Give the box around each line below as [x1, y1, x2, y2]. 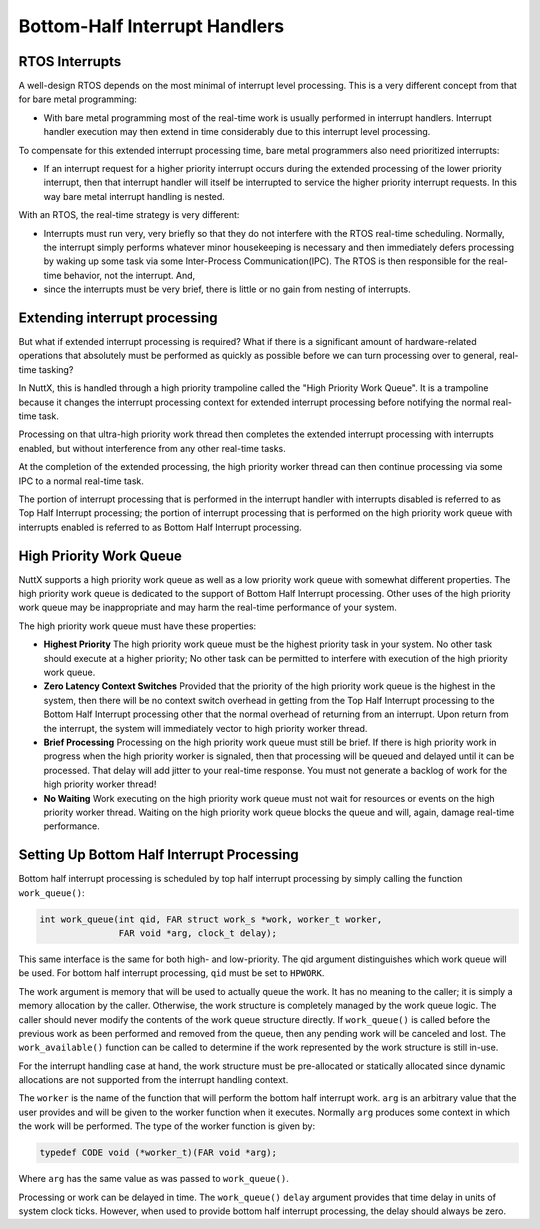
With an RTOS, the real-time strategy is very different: [18, 209, 240, 221]
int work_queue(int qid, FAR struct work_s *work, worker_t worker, [39, 913, 383, 925]
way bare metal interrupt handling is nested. [43, 190, 225, 202]
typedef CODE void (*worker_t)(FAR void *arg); [39, 1147, 277, 1159]
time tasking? [18, 363, 74, 375]
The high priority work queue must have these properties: [18, 620, 257, 632]
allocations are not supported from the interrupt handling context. [18, 1074, 289, 1086]
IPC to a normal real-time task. [18, 475, 145, 487]
